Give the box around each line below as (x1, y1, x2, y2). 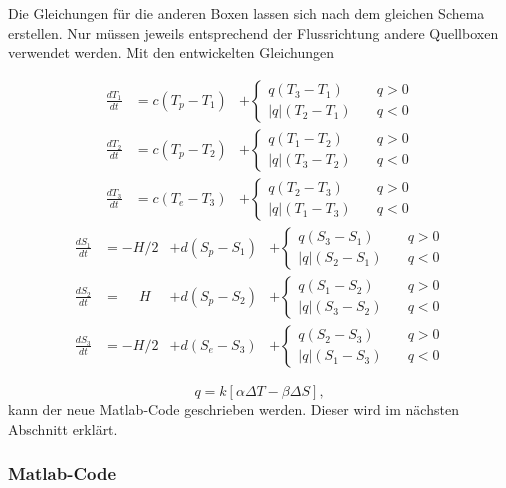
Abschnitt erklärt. (8, 418, 118, 439)
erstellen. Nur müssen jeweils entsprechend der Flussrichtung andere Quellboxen (8, 22, 499, 43)
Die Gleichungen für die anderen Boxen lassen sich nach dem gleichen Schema (8, 3, 485, 23)
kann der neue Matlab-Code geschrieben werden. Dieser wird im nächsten (8, 398, 459, 419)
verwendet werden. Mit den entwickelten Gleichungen (8, 42, 335, 63)
